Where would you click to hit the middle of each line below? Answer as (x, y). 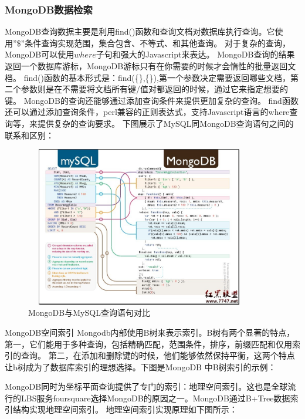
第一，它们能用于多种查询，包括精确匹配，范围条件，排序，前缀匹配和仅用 (148, 344)
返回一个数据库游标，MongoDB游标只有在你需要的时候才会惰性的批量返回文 (150, 66)
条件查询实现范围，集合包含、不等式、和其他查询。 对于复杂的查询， (157, 43)
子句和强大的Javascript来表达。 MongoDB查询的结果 (195, 54)
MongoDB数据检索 (49, 9)
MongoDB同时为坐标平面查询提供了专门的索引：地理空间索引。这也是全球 (146, 386)
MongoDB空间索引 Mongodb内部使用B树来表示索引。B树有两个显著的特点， (150, 332)
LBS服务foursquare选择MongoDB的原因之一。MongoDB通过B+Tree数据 (155, 398)
